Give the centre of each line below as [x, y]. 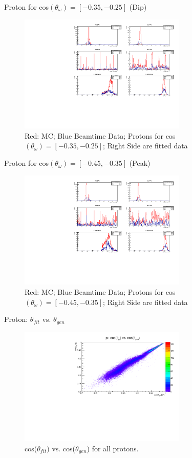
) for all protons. [113, 448]
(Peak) [140, 163]
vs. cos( [64, 448]
